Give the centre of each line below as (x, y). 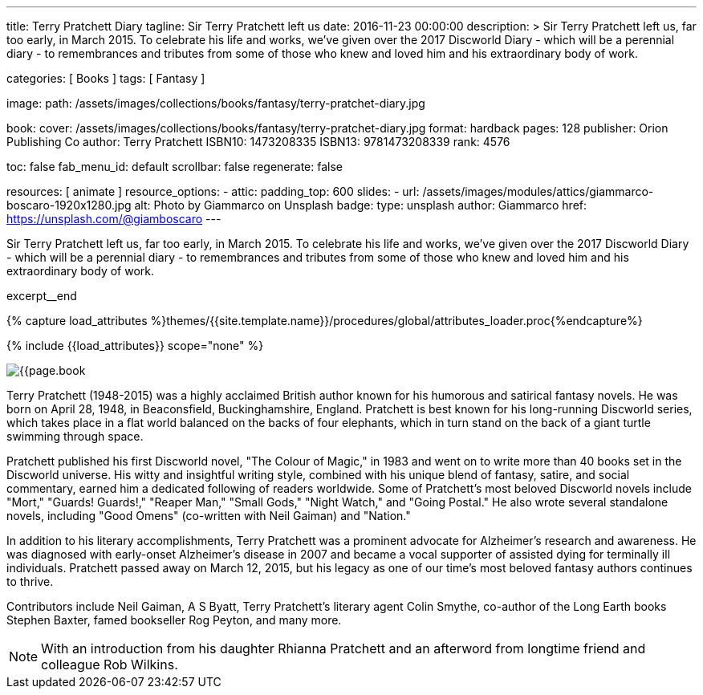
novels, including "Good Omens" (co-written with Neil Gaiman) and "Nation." (209, 516)
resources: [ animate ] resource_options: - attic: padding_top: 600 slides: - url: (213, 191)
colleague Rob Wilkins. (110, 665)
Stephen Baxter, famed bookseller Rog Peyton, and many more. (174, 620)
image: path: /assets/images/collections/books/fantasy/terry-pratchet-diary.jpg (216, 103)
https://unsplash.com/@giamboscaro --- (114, 219)
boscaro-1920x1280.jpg (69, 205)
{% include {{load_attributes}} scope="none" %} (135, 345)
